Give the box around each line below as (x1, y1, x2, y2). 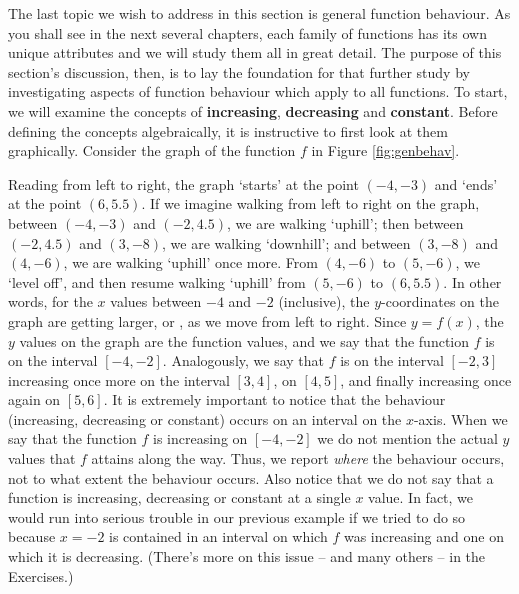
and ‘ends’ (434, 173, 498, 194)
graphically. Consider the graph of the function (8, 140, 296, 161)
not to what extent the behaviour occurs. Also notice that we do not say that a (8, 467, 494, 488)
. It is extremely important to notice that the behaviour (103, 389, 446, 410)
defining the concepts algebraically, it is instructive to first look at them (8, 120, 448, 141)
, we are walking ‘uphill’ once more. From (63, 252, 318, 273)
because (8, 526, 56, 547)
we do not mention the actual (317, 428, 498, 449)
